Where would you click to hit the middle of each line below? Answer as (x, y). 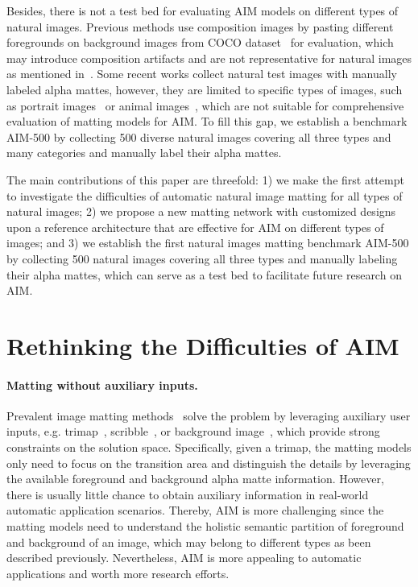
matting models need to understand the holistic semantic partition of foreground (205, 526)
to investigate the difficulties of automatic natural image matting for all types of (205, 195)
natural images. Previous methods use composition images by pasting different (200, 26)
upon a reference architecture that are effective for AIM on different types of (195, 227)
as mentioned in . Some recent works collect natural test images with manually (202, 74)
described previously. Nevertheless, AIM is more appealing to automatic (184, 558)
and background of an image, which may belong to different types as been (189, 542)
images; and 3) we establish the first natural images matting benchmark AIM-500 (208, 243)
